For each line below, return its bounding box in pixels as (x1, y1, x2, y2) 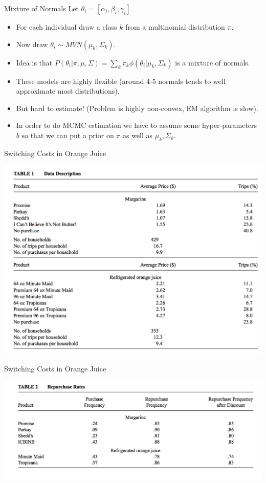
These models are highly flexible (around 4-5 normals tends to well (16, 75, 226, 86)
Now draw (16, 38, 48, 49)
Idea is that (16, 57, 53, 68)
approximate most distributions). (16, 85, 120, 96)
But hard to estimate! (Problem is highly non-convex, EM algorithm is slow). (16, 102, 258, 113)
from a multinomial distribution (125, 21, 225, 32)
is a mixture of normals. (175, 57, 250, 68)
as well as (123, 129, 153, 140)
